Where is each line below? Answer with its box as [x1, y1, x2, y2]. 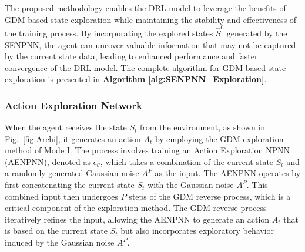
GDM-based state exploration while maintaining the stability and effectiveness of [5, 13, 297, 25]
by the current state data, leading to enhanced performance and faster [5, 50, 258, 62]
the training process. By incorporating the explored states [5, 26, 213, 39]
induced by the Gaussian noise [5, 236, 115, 248]
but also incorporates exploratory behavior [120, 224, 274, 237]
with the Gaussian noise [148, 179, 234, 191]
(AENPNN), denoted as [5, 155, 91, 167]
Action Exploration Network [5, 98, 142, 112]
